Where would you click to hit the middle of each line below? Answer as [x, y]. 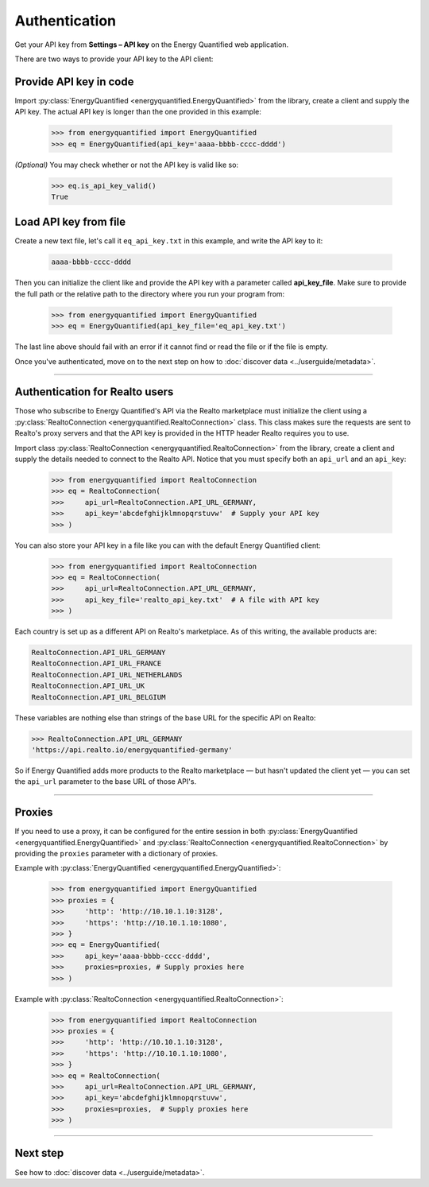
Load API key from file [70, 222]
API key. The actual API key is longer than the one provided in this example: [138, 112]
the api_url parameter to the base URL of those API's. [106, 782]
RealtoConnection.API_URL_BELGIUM [99, 697]
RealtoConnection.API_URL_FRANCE [97, 663]
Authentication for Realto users [94, 392]
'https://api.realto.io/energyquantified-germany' [132, 750]
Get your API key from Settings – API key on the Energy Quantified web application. [152, 45]
